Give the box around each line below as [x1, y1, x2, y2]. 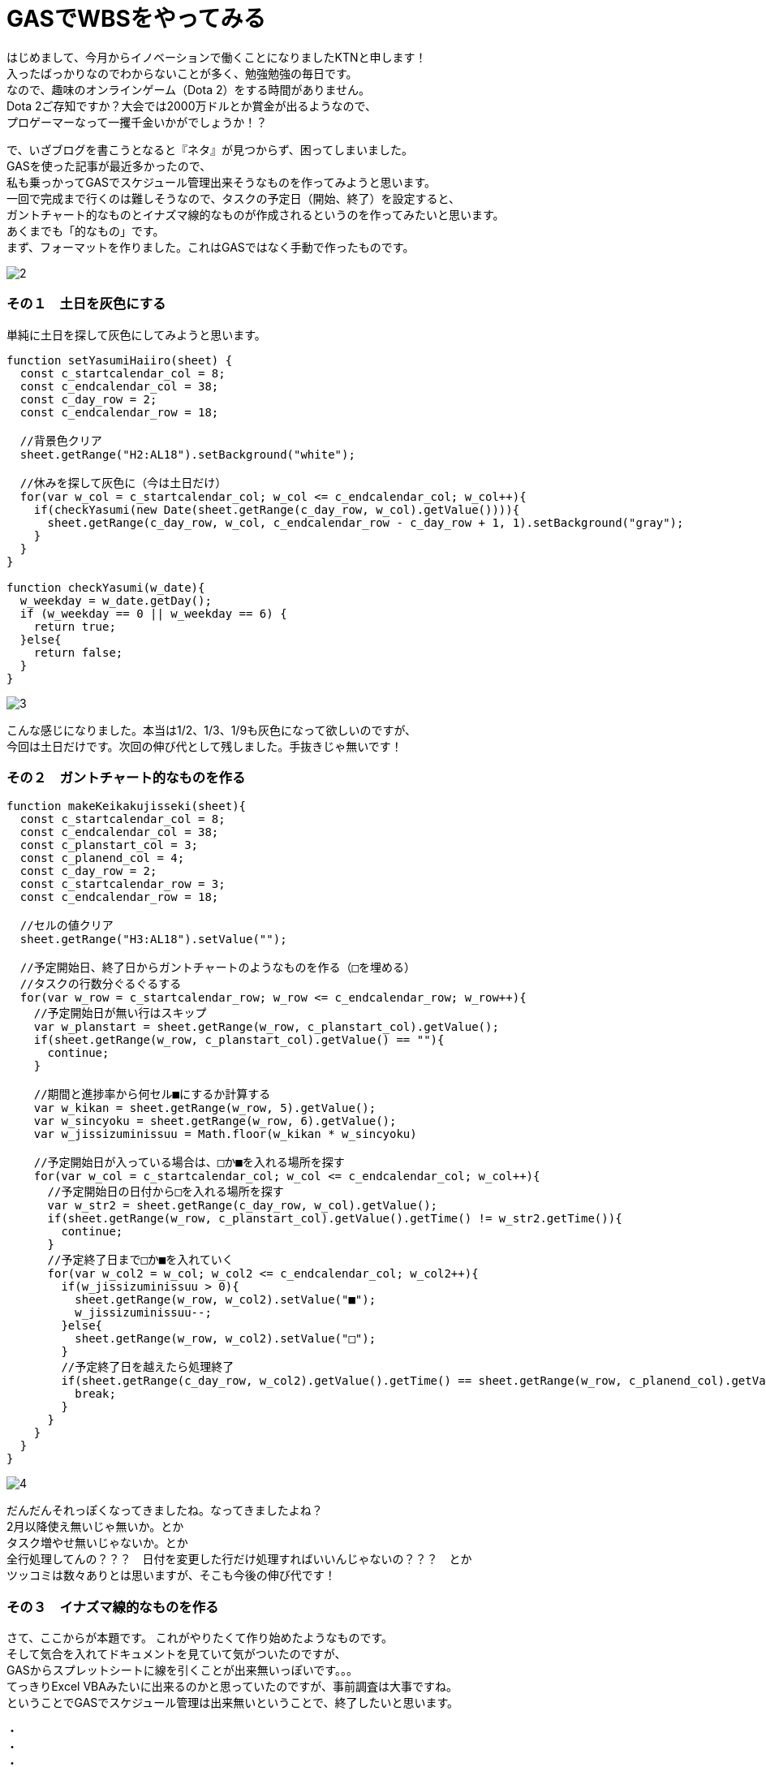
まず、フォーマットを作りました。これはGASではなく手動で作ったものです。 [6, 239, 415, 254]
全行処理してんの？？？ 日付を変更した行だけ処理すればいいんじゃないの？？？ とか [6, 1552, 472, 1567]
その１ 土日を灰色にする [6, 295, 166, 312]
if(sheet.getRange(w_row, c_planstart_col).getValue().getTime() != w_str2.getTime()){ [47, 1212, 622, 1226]
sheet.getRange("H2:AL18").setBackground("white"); [19, 447, 355, 461]
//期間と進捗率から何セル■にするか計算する [33, 1088, 271, 1101]
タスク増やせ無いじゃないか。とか [6, 1536, 188, 1550]
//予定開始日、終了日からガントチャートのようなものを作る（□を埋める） [19, 961, 416, 975]
